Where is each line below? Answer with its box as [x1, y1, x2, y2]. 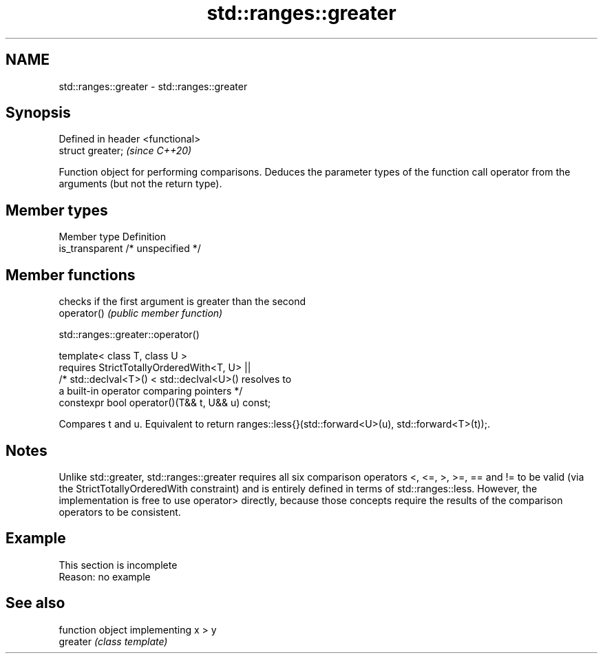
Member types [6, 201, 108, 219]
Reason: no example [59, 570, 151, 583]
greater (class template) [59, 635, 168, 647]
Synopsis [6, 104, 71, 122]
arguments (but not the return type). [59, 178, 222, 190]
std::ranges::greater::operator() [59, 328, 200, 341]
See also [6, 594, 65, 612]
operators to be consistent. [59, 505, 181, 518]
